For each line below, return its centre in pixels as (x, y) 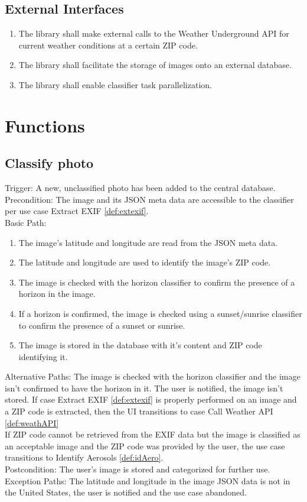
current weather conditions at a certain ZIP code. (108, 45)
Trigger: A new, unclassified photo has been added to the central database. (140, 188)
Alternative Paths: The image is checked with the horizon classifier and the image (153, 376)
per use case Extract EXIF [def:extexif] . (77, 211)
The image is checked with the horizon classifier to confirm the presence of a (157, 282)
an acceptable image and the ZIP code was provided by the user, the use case (145, 446)
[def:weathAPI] (32, 422)
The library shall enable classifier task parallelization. (115, 84)
